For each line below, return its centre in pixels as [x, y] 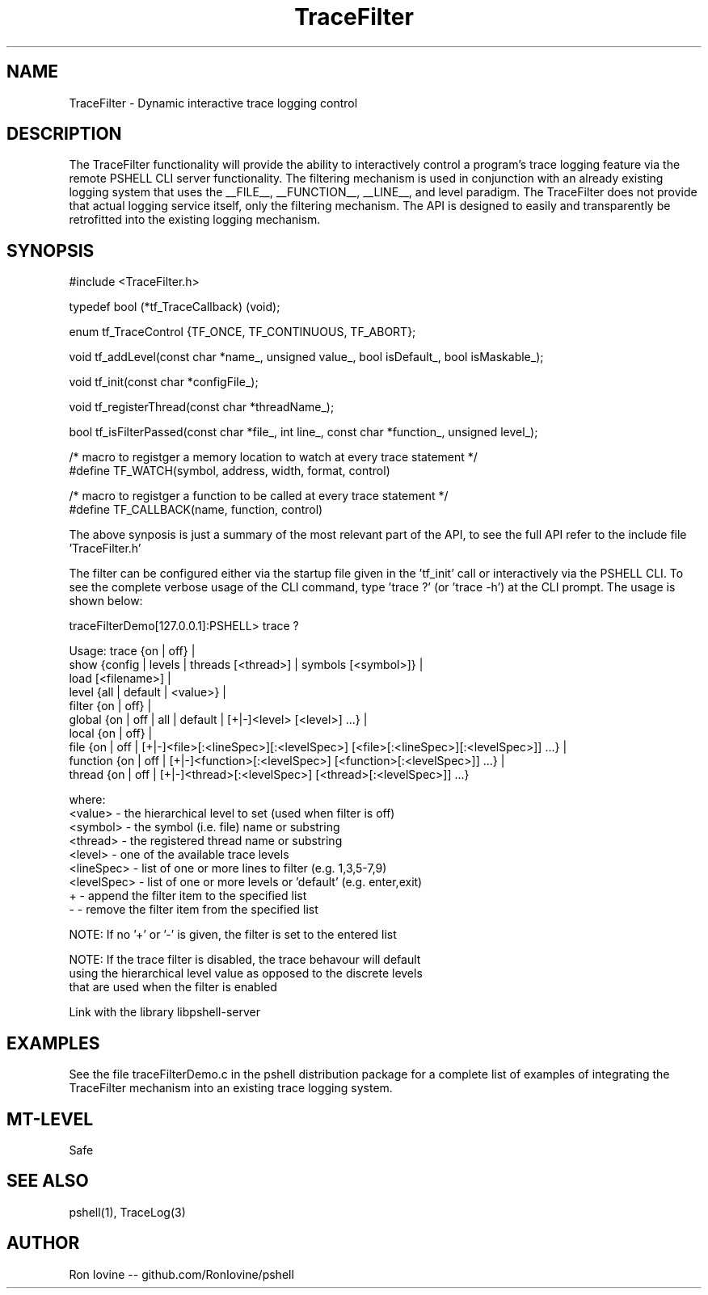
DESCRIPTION [64, 134]
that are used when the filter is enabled [173, 987]
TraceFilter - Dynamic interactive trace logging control [213, 103]
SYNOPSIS [51, 250]
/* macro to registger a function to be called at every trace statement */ [259, 496]
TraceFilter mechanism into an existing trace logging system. [231, 1088]
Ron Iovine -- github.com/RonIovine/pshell [181, 1274]
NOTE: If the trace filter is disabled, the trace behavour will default [245, 960]
